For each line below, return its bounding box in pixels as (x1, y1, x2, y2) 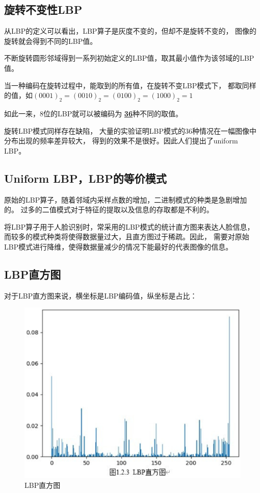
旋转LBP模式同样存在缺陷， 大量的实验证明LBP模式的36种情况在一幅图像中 (4, 125, 257, 136)
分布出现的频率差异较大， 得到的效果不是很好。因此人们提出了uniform (4, 135, 238, 146)
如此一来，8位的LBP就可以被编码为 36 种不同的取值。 (4, 108, 183, 118)
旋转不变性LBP (4, 2, 83, 17)
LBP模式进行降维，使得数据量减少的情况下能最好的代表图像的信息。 (4, 241, 233, 252)
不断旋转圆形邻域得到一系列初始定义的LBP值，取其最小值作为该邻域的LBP (4, 53, 254, 63)
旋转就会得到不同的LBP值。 (4, 35, 97, 46)
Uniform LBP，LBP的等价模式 (4, 170, 167, 186)
